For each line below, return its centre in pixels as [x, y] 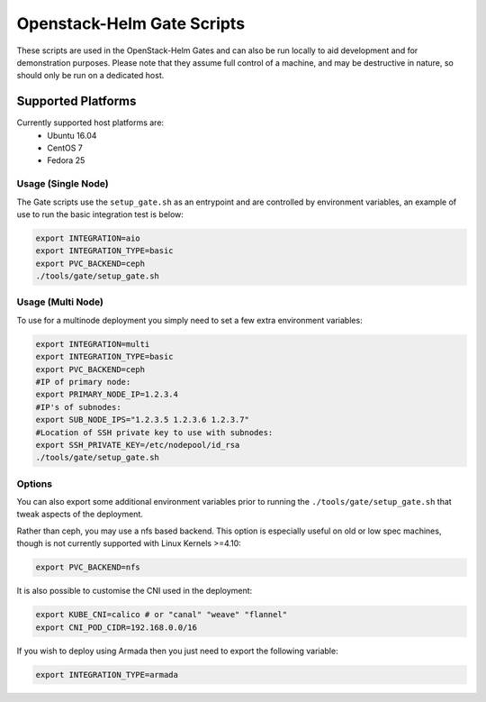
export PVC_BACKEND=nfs [88, 567]
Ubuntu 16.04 [72, 135]
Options [35, 484]
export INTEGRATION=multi [93, 344]
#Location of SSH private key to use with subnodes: [154, 432]
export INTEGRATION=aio [88, 238]
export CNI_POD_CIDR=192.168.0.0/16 [117, 627]
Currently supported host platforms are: [90, 123]
